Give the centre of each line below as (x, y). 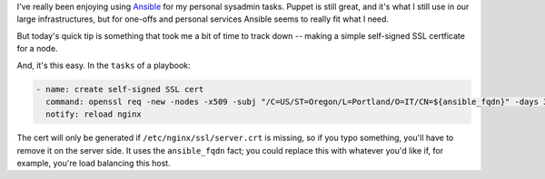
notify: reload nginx (94, 114)
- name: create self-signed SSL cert (120, 89)
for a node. (37, 49)
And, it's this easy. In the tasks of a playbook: (104, 65)
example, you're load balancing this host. (94, 164)
